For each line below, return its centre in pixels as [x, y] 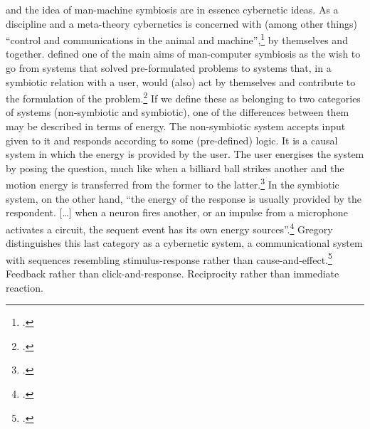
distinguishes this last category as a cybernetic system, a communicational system [184, 243]
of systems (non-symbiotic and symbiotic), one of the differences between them [178, 112]
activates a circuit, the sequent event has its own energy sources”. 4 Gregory [169, 228]
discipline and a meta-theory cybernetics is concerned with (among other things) [181, 23]
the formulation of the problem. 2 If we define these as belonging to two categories [183, 97]
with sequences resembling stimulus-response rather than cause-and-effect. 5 [169, 258]
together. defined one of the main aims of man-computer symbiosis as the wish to [183, 54]
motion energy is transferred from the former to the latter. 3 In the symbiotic [173, 184]
